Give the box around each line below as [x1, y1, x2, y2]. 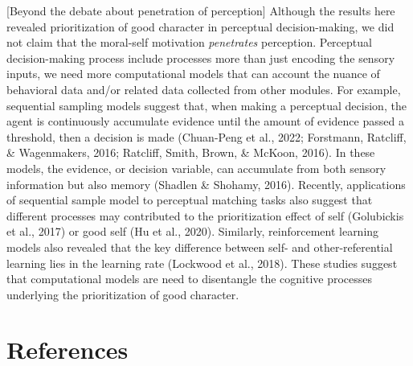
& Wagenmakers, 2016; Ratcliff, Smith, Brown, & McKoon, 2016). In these [6, 144, 375, 161]
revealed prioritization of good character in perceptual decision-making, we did [6, 18, 395, 35]
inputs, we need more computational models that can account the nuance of [6, 65, 380, 82]
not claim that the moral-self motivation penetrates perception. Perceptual [6, 34, 372, 51]
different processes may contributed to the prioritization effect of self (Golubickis [6, 207, 404, 224]
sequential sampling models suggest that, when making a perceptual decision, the [6, 97, 407, 113]
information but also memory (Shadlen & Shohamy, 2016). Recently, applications [6, 175, 406, 192]
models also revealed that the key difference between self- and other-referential [6, 238, 393, 255]
